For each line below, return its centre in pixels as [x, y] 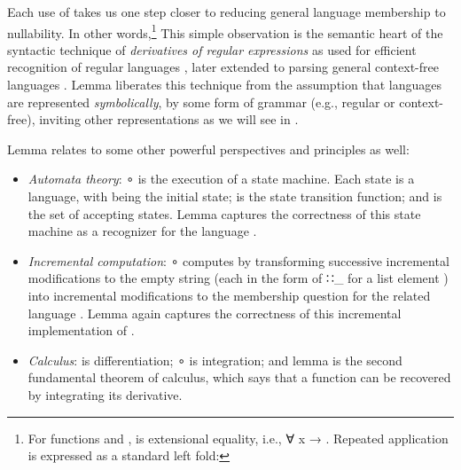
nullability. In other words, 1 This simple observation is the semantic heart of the [225, 31]
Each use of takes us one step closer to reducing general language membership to [227, 12]
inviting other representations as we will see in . [169, 119]
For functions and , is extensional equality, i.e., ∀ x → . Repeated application [238, 438]
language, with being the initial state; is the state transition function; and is [235, 196]
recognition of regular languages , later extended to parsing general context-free [223, 67]
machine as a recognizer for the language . [142, 231]
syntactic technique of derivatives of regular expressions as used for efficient [212, 49]
